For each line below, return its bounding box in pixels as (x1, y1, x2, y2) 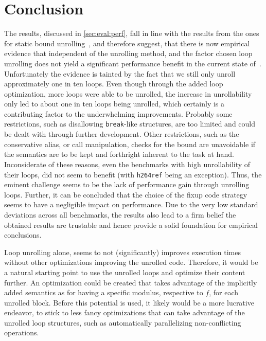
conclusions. (4, 229, 42, 240)
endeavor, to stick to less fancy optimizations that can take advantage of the (4, 307, 245, 318)
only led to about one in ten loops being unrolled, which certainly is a (4, 98, 225, 109)
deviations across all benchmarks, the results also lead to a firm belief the (4, 209, 236, 220)
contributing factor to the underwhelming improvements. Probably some (4, 108, 233, 119)
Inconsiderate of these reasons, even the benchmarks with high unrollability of (4, 158, 251, 169)
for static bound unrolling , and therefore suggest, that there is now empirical (4, 38, 250, 48)
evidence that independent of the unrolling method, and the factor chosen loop (4, 48, 253, 59)
